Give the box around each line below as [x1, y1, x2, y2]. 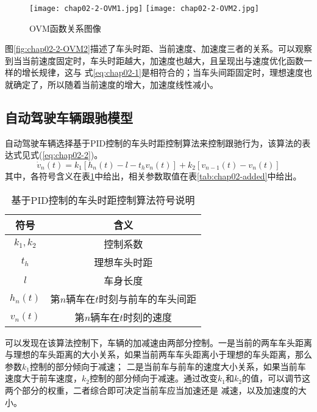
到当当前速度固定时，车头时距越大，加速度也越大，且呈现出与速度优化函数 [5, 54, 304, 67]
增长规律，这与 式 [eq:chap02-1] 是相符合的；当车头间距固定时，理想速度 [21, 66, 304, 79]
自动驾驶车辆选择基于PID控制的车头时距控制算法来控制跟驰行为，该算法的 [5, 136, 302, 149]
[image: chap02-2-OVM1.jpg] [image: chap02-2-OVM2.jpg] [29, 4, 259, 13]
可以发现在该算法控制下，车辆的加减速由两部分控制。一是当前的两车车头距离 [5, 336, 312, 349]
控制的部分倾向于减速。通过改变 [89, 372, 218, 385]
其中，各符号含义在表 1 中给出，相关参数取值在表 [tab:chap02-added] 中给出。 [5, 170, 302, 183]
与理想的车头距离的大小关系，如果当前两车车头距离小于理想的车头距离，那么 [5, 348, 312, 361]
